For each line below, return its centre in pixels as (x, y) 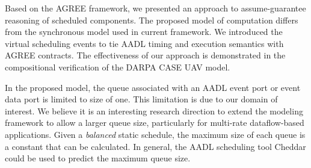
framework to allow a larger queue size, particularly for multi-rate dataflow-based (155, 123)
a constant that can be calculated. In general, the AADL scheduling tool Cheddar (155, 146)
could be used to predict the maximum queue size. (98, 158)
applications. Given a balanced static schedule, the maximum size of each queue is (155, 134)
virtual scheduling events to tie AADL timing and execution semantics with (144, 43)
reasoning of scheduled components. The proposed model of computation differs (152, 20)
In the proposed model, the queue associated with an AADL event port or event (153, 87)
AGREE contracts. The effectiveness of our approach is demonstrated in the (145, 55)
